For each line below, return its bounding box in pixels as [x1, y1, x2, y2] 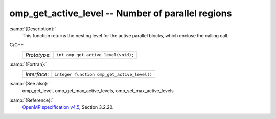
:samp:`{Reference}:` [9, 97, 54, 103]
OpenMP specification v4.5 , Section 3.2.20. [22, 104, 114, 110]
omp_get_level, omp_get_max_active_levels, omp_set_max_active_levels [22, 87, 174, 94]
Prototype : [25, 51, 51, 58]
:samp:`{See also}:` [9, 81, 50, 87]
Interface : [25, 70, 49, 78]
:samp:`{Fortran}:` [9, 61, 47, 67]
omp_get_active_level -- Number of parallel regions [9, 8, 232, 19]
